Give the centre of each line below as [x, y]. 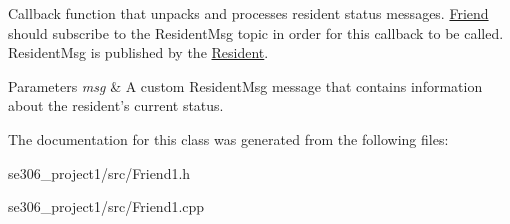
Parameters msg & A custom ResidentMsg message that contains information [245, 85]
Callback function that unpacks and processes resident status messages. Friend [248, 13]
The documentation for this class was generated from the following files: [228, 138]
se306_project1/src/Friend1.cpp [106, 206]
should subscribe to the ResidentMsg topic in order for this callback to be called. [256, 32]
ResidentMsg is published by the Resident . [138, 52]
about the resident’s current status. [116, 105]
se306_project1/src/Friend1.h [99, 172]
